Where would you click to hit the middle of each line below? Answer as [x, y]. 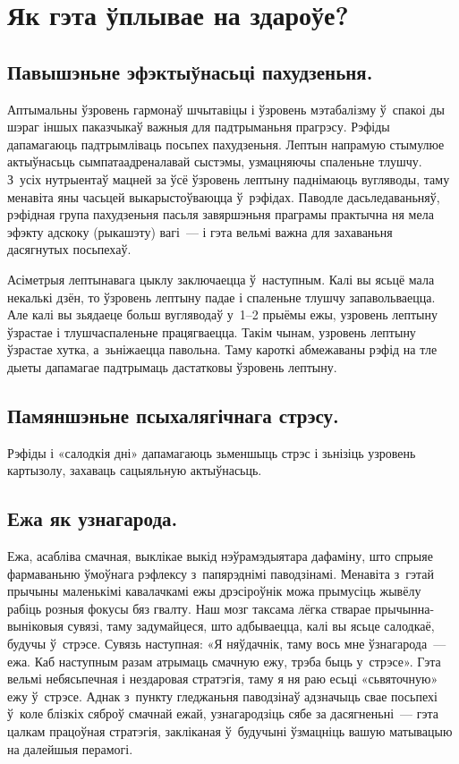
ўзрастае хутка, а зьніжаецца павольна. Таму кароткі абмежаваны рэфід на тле [222, 349]
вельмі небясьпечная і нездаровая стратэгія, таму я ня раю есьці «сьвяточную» [223, 679]
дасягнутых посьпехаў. [69, 249]
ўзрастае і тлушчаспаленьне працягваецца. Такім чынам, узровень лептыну [212, 331]
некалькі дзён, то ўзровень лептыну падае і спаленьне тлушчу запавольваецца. [221, 297]
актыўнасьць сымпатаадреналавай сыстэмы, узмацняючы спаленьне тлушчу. [215, 161]
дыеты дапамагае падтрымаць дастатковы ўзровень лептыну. [172, 366]
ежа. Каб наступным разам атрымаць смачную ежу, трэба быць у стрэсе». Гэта [224, 661]
